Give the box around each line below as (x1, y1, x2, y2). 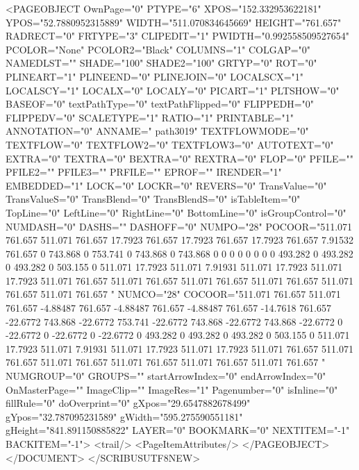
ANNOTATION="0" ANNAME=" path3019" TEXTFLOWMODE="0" (6, 124, 309, 138)
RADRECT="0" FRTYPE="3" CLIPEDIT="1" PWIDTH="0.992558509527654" (6, 28, 349, 43)
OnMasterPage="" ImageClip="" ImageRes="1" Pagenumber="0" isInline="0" (6, 382, 338, 396)
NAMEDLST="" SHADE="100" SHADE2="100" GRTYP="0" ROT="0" (6, 56, 317, 70)
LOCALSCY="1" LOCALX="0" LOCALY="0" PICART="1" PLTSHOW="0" (6, 83, 340, 97)
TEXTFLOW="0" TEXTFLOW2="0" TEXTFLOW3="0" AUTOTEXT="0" (6, 137, 334, 151)
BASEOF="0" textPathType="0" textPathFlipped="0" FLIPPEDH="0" (6, 96, 315, 111)
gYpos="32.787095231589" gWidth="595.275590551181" (6, 409, 243, 423)
